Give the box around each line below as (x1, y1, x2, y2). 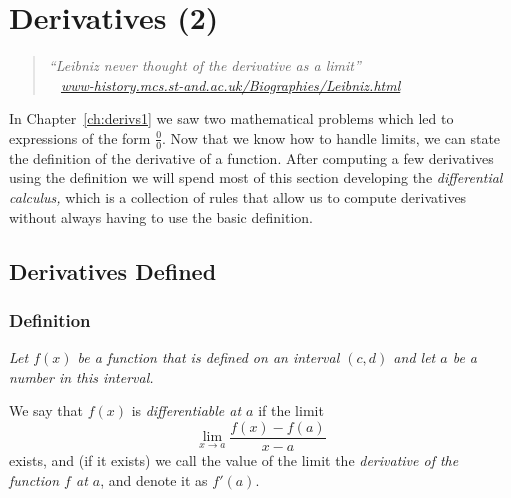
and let (393, 347, 436, 368)
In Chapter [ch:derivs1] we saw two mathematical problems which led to (9, 108, 454, 129)
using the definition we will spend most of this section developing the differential (9, 167, 503, 188)
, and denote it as (100, 469, 208, 490)
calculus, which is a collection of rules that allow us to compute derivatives (9, 186, 467, 207)
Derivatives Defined (9, 255, 217, 286)
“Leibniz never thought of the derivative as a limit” (48, 55, 361, 76)
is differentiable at (131, 400, 242, 421)
